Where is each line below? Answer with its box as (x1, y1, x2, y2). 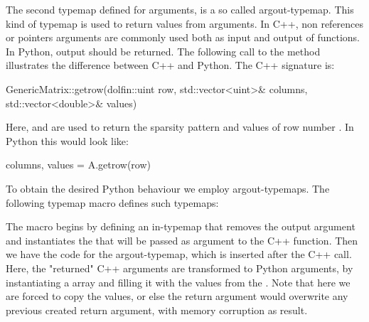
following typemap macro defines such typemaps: (6, 195, 219, 210)
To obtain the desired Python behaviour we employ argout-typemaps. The (6, 181, 330, 195)
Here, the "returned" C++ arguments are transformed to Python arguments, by (6, 260, 353, 275)
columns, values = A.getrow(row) (6, 157, 151, 172)
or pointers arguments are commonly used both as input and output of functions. (6, 30, 360, 45)
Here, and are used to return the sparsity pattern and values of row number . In (6, 119, 354, 134)
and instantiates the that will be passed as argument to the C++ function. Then (6, 232, 358, 247)
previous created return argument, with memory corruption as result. (6, 302, 308, 317)
